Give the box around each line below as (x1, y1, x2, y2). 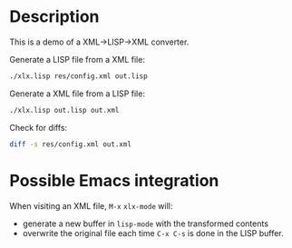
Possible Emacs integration (9, 170, 219, 191)
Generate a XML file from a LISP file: (9, 88, 145, 99)
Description (9, 6, 100, 27)
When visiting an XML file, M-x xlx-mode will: (9, 200, 173, 211)
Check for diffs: (9, 122, 68, 133)
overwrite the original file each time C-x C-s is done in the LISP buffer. (22, 227, 284, 238)
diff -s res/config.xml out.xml (9, 139, 131, 149)
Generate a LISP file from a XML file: (9, 54, 145, 64)
